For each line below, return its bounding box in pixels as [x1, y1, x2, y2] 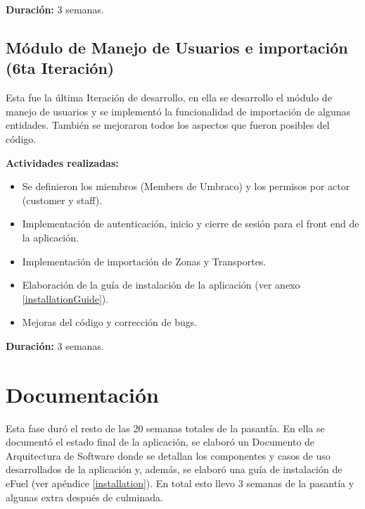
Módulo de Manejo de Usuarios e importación [6, 36, 348, 58]
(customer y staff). [22, 192, 103, 207]
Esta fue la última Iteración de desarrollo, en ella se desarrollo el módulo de [6, 90, 332, 105]
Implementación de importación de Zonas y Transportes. [22, 253, 267, 268]
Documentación [6, 379, 159, 408]
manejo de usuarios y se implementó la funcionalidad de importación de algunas [6, 103, 351, 118]
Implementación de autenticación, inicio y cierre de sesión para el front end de [22, 216, 359, 231]
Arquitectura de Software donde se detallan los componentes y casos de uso [6, 448, 331, 463]
